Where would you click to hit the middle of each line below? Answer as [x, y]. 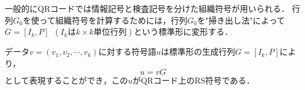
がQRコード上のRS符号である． [194, 80]
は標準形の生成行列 [198, 51]
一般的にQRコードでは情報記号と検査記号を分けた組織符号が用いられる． [147, 8]
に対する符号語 [127, 51]
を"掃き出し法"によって [241, 20]
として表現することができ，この [67, 80]
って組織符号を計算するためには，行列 [113, 20]
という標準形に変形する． [183, 31]
